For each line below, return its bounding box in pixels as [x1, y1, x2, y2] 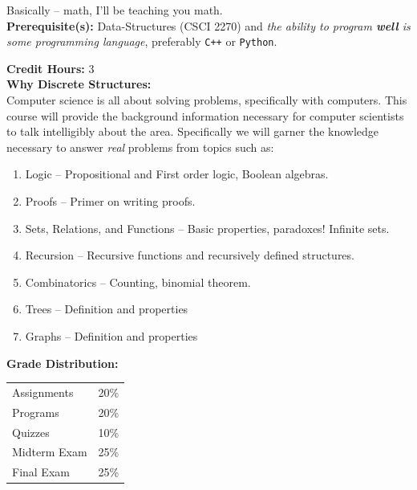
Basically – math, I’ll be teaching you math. [6, 2, 223, 18]
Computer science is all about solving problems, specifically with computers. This [6, 92, 407, 108]
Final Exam [12, 463, 70, 480]
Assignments [12, 383, 74, 400]
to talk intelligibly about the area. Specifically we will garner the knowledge [6, 123, 379, 140]
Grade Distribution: [6, 354, 119, 371]
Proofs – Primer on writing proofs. [25, 193, 196, 209]
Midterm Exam [12, 443, 87, 460]
